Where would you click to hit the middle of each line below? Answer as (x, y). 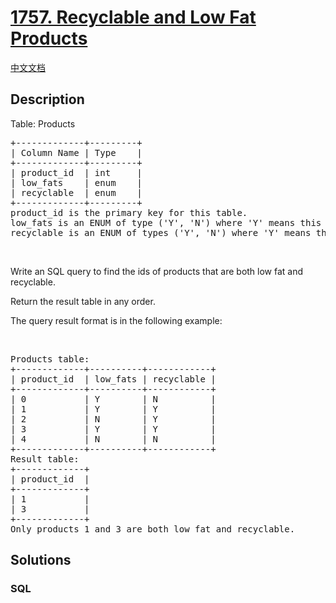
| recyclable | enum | (76, 192)
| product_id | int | (76, 172)
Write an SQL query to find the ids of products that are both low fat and (157, 271)
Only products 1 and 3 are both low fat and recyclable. (153, 529)
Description (47, 99)
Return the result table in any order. (83, 301)
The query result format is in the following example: (116, 320)
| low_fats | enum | (76, 182)
